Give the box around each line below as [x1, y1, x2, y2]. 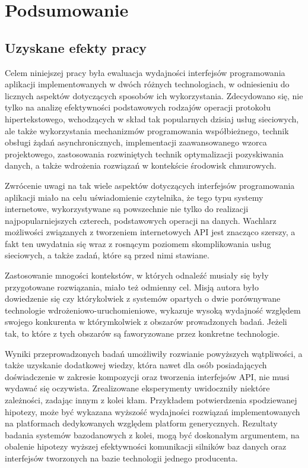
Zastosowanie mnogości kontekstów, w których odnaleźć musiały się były [5, 269, 269, 282]
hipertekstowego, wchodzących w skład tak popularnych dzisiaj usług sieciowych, [5, 112, 299, 125]
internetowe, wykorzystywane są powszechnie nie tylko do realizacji [5, 203, 249, 215]
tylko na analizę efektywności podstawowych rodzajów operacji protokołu [5, 101, 271, 113]
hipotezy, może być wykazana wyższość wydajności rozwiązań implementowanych [5, 405, 300, 418]
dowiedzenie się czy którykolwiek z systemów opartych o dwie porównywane [5, 292, 281, 305]
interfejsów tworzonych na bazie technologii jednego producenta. [5, 451, 238, 464]
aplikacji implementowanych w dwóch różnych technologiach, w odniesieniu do [5, 78, 290, 90]
